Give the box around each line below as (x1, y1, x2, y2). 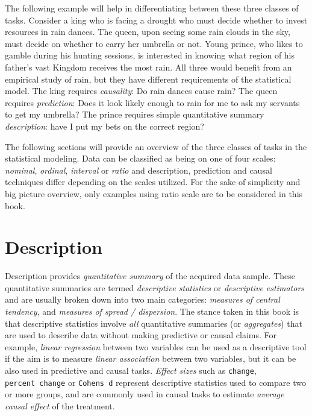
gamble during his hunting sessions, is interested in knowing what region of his (5, 49, 295, 61)
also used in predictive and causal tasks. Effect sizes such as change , (5, 364, 257, 376)
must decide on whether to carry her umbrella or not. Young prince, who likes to (5, 37, 303, 49)
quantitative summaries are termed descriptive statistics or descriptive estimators (5, 281, 305, 294)
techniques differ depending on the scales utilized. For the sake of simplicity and (5, 175, 301, 188)
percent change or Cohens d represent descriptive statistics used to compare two (5, 376, 306, 388)
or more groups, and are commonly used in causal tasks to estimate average (5, 388, 284, 400)
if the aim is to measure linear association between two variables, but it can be (5, 352, 296, 365)
